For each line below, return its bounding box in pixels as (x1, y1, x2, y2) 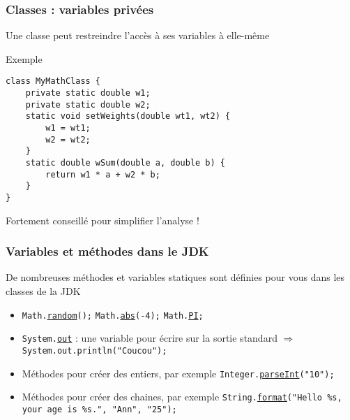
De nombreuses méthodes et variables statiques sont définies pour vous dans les (6, 270, 345, 284)
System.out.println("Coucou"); (22, 345, 167, 356)
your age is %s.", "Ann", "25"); (22, 404, 177, 414)
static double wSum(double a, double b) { (25, 158, 225, 168)
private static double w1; (25, 88, 151, 99)
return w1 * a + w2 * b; (45, 169, 160, 180)
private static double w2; (25, 99, 151, 110)
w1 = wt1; (45, 123, 91, 133)
